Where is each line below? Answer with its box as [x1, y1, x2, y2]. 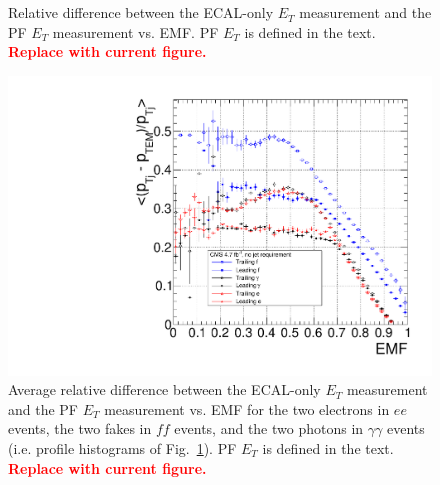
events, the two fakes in [8, 418, 152, 439]
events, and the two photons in [174, 418, 364, 439]
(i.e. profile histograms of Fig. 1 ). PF [8, 438, 237, 458]
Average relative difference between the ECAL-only [8, 379, 321, 400]
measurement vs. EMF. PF [52, 21, 219, 42]
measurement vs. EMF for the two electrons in [104, 398, 390, 419]
